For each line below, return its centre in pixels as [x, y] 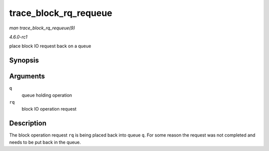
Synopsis [24, 61]
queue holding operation [47, 95]
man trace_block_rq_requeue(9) [42, 28]
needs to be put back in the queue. [45, 142]
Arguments [27, 76]
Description [28, 123]
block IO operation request [49, 109]
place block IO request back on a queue [50, 46]
